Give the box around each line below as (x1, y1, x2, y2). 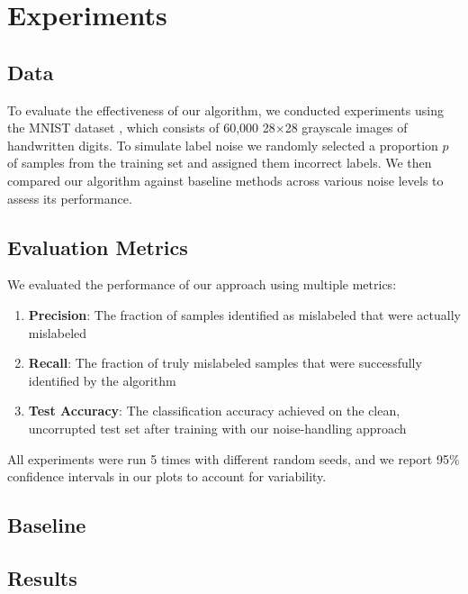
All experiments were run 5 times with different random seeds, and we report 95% (7, 449, 460, 468)
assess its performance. (7, 188, 132, 207)
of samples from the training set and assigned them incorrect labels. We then (7, 153, 432, 172)
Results (7, 563, 77, 591)
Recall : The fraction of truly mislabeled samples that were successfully (28, 353, 422, 372)
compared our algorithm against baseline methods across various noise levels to (7, 170, 444, 189)
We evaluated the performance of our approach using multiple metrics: (7, 275, 397, 294)
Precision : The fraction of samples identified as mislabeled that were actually (28, 305, 461, 324)
